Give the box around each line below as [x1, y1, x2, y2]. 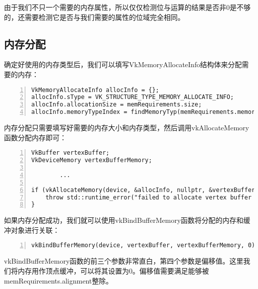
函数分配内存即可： [4, 132, 66, 142]
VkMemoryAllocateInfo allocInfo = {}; [31, 86, 159, 94]
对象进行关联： [10, 224, 60, 235]
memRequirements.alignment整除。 [4, 275, 113, 286]
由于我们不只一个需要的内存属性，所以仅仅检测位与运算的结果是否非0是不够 [4, 2, 251, 12]
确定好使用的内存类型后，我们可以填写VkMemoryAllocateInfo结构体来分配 [4, 59, 242, 70]
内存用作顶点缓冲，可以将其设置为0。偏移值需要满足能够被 [17, 265, 209, 276]
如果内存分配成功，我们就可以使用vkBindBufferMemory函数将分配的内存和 [4, 215, 244, 225]
